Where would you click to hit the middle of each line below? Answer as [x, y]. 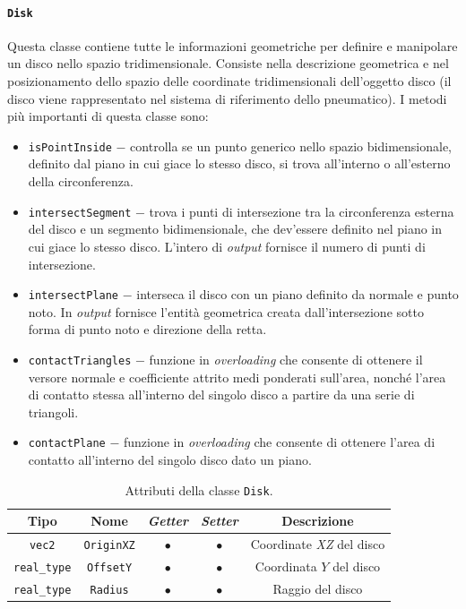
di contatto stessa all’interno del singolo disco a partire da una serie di [221, 395]
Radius [109, 590]
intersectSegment [80, 213]
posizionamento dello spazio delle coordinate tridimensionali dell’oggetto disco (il [229, 81]
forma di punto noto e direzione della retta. [147, 329]
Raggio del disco [318, 588]
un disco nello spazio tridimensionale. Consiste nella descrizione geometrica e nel [228, 63]
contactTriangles [80, 360]
